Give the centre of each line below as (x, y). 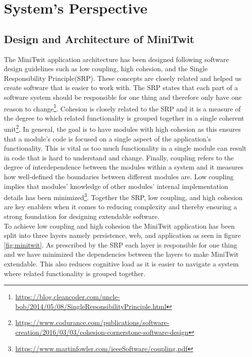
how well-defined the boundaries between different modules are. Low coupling (119, 177)
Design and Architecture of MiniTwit (99, 39)
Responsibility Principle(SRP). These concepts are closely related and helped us (123, 78)
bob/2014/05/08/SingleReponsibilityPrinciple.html (91, 306)
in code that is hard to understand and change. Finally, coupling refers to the (119, 157)
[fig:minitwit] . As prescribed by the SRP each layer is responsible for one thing (121, 244)
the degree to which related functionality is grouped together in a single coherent (124, 117)
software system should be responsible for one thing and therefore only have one (123, 97)
